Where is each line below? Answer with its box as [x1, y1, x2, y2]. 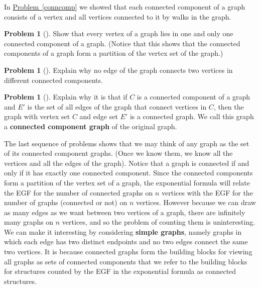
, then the [213, 101, 244, 112]
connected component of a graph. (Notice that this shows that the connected [4, 38, 240, 48]
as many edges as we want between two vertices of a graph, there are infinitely [4, 207, 245, 217]
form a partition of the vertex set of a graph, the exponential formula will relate [4, 177, 250, 187]
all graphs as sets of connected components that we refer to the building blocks [4, 256, 247, 266]
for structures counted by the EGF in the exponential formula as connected [4, 266, 236, 276]
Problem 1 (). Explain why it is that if [4, 91, 127, 102]
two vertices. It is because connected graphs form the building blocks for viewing [4, 246, 252, 257]
